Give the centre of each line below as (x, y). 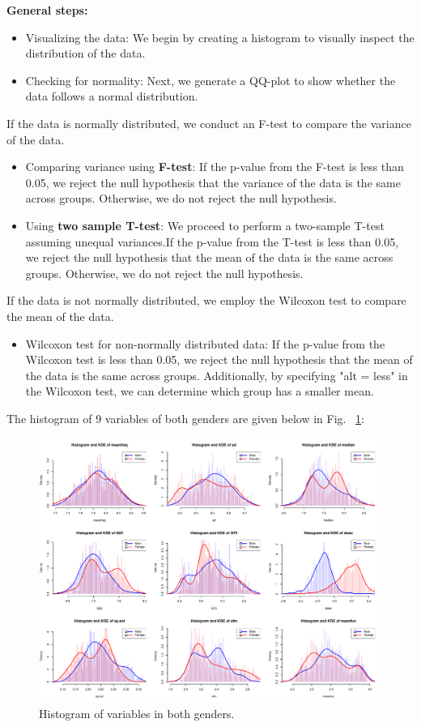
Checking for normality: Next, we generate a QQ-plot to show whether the (210, 80)
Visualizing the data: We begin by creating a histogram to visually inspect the (220, 37)
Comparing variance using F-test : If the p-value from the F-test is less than (215, 167)
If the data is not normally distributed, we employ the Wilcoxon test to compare (206, 300)
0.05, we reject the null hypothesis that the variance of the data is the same (213, 182)
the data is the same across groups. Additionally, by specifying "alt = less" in (217, 375)
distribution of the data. (85, 53)
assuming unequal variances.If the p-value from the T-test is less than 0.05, (212, 241)
